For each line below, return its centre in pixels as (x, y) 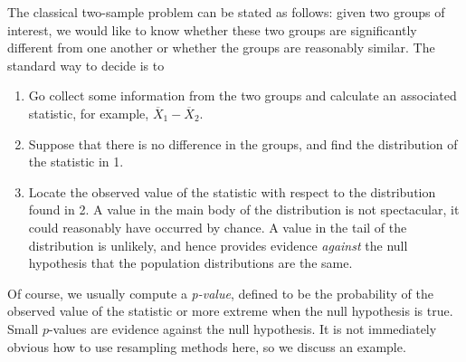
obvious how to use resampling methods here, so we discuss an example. (207, 346)
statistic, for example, (89, 113)
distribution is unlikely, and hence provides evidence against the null (218, 245)
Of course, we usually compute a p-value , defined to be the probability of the (220, 293)
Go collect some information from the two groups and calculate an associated (243, 95)
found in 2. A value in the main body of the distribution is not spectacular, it (244, 210)
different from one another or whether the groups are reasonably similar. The (221, 48)
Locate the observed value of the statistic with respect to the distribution (232, 191)
